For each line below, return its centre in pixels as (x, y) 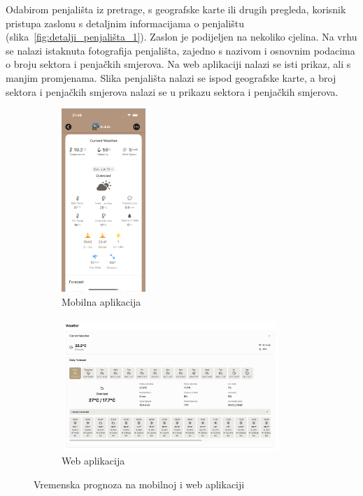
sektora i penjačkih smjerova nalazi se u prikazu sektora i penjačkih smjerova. (172, 91)
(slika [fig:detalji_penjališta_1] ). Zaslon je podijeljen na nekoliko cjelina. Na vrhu (181, 37)
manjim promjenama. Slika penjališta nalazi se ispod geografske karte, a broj (171, 77)
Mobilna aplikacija (101, 302)
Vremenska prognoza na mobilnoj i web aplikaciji (139, 484)
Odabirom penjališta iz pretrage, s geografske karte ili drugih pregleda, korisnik (176, 9)
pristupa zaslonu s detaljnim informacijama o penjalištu (125, 23)
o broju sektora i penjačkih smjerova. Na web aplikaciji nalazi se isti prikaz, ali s (178, 64)
